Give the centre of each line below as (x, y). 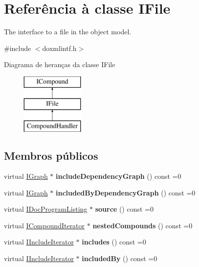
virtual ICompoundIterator (44, 225)
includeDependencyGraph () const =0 (119, 176)
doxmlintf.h (59, 48)
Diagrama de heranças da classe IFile (60, 64)
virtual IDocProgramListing (46, 209)
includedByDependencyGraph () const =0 (126, 192)
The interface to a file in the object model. (68, 32)
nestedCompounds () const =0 (143, 225)
